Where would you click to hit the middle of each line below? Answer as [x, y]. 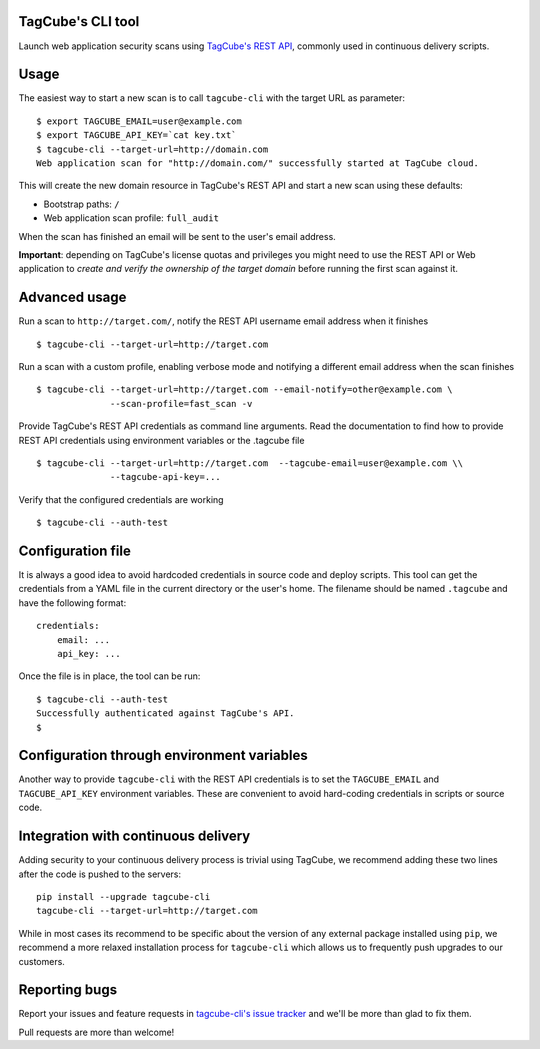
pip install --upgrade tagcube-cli [123, 896]
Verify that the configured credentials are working [121, 499]
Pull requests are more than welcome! [96, 1032]
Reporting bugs [68, 990]
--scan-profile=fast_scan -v [181, 403]
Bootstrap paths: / [81, 204]
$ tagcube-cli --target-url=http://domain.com [152, 149]
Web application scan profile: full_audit [131, 218]
